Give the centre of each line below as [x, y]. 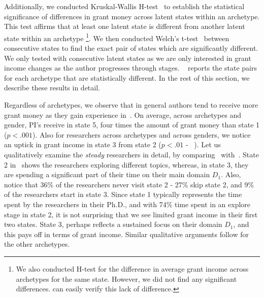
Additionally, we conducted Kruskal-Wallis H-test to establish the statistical [124, 6]
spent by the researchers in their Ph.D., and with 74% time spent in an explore [127, 204]
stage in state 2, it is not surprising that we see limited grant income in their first [131, 214]
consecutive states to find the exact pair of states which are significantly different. [131, 48]
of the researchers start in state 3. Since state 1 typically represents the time [123, 194]
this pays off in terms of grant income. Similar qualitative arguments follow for [126, 234]
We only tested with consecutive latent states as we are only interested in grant [128, 58]
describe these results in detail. [52, 88]
